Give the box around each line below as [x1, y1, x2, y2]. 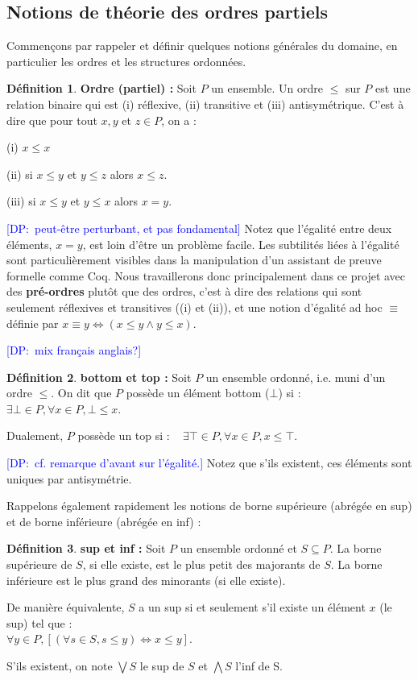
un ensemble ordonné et [180, 540, 297, 557]
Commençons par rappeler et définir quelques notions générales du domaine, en [6, 37, 398, 54]
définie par [6, 314, 59, 331]
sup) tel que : [6, 614, 72, 631]
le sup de [139, 657, 184, 674]
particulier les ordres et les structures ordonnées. [6, 52, 246, 69]
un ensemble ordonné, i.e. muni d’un [205, 368, 386, 385]
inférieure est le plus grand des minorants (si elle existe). [6, 571, 286, 588]
